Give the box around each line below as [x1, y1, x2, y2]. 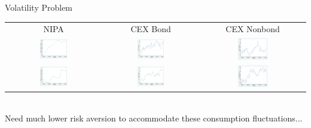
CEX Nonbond [225, 23, 280, 35]
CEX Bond [130, 23, 171, 35]
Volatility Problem [5, 1, 73, 13]
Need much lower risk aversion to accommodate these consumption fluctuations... [5, 111, 303, 124]
